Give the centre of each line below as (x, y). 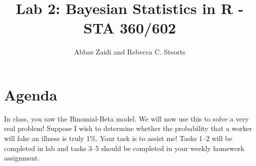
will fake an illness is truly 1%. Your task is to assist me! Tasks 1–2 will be (118, 138)
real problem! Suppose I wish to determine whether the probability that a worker (128, 128)
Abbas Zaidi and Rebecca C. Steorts (130, 52)
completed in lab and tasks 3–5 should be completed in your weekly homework (124, 148)
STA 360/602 (130, 28)
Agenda (31, 94)
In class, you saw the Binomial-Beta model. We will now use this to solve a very (127, 118)
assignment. (22, 158)
